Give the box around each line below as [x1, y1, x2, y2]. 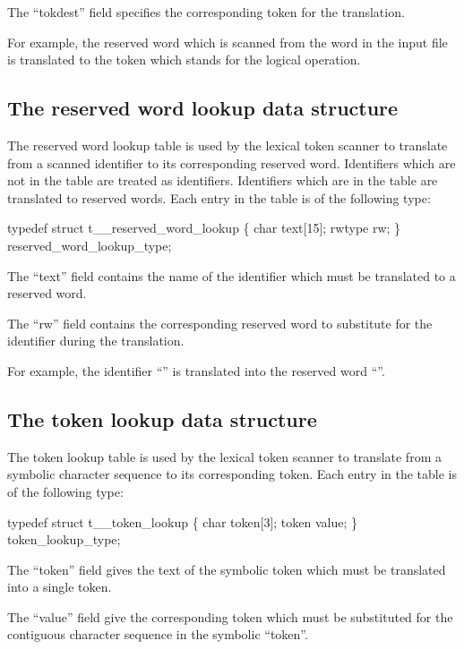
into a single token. [7, 577, 112, 596]
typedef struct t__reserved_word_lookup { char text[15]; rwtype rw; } [7, 218, 401, 237]
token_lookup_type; [7, 530, 121, 549]
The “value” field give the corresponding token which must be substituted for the [7, 607, 453, 626]
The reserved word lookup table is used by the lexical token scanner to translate [7, 135, 448, 154]
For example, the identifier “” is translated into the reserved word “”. [7, 361, 385, 380]
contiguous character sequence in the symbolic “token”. [7, 625, 308, 644]
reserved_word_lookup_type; [7, 235, 172, 254]
